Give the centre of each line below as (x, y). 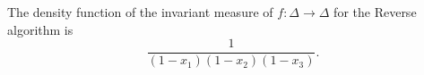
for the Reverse (375, 12)
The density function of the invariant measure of (140, 12)
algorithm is (40, 29)
